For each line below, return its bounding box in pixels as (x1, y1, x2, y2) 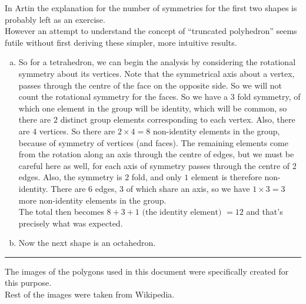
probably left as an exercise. (5, 13, 105, 25)
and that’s (246, 205, 283, 218)
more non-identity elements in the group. (18, 194, 167, 206)
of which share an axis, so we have (126, 182, 250, 194)
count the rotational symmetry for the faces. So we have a (18, 90, 228, 103)
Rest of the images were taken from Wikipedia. (5, 288, 175, 300)
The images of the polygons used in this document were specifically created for (5, 265, 289, 277)
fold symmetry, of (237, 90, 301, 103)
